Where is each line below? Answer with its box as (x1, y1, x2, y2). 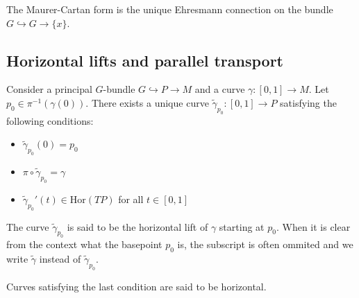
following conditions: (6, 113, 94, 128)
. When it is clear (276, 219, 351, 234)
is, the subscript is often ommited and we (177, 237, 353, 252)
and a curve (194, 82, 245, 96)
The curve (6, 219, 49, 234)
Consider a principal (6, 82, 92, 96)
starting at (219, 219, 265, 234)
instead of (39, 252, 81, 266)
